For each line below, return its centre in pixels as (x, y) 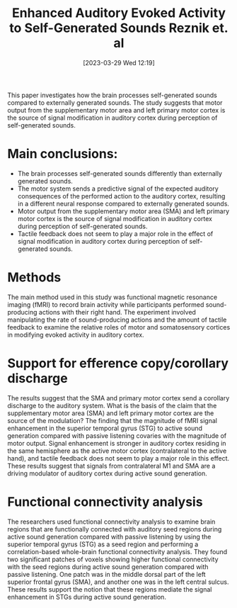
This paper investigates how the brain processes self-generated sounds (112, 95)
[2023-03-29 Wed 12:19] (119, 62)
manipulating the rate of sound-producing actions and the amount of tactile (117, 320)
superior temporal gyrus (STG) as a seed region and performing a (103, 544)
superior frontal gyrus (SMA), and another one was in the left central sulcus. (118, 582)
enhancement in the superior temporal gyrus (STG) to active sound (105, 428)
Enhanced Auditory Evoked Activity (119, 13)
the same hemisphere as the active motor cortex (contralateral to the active (117, 451)
